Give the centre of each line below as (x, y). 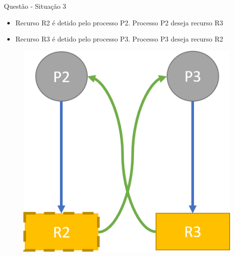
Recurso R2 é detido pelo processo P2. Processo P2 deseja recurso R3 (119, 22)
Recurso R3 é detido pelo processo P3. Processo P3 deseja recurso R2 (119, 39)
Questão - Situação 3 (35, 6)
